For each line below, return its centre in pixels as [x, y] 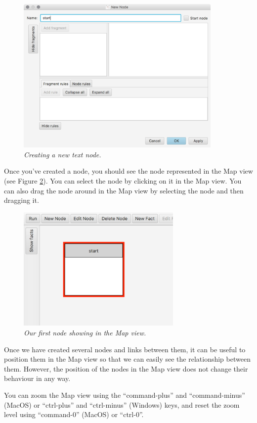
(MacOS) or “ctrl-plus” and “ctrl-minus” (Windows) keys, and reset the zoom [122, 404]
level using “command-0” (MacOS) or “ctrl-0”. [74, 414]
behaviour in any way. [37, 378]
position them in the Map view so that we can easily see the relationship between [127, 359]
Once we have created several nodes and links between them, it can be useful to [125, 349]
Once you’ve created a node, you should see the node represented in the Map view [128, 171]
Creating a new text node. [63, 154]
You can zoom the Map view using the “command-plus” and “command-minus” [125, 395]
